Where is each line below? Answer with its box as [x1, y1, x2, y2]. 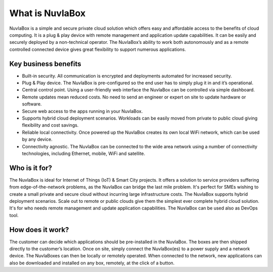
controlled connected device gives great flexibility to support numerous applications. [9, 46, 187, 52]
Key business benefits [9, 60, 81, 68]
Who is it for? [9, 164, 53, 172]
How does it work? [9, 225, 69, 234]
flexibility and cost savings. [22, 122, 79, 128]
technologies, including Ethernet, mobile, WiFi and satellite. [22, 150, 146, 156]
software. [22, 101, 42, 107]
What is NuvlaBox [9, 8, 86, 19]
